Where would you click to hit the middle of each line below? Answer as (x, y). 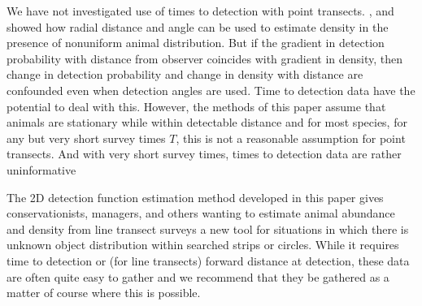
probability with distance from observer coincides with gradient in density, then (205, 58)
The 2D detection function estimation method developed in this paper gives (195, 197)
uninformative (41, 169)
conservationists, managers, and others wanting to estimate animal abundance (201, 213)
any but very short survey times (86, 138)
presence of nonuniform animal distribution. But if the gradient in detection (196, 43)
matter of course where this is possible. (104, 293)
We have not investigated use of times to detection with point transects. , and (200, 11)
